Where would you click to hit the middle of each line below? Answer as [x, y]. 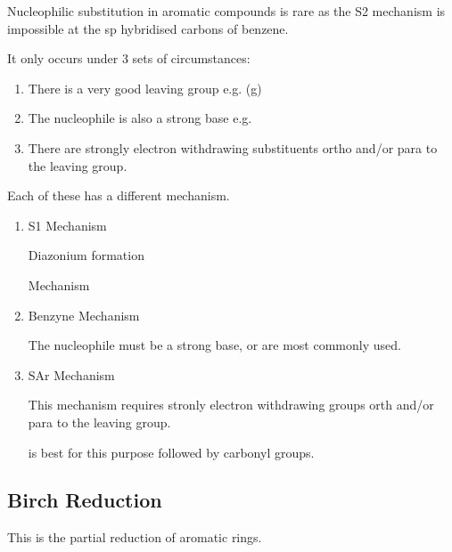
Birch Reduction [85, 500]
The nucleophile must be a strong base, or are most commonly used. [214, 345]
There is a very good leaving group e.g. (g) [145, 88]
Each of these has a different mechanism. [119, 195]
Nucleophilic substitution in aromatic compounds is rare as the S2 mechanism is [226, 11]
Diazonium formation [86, 255]
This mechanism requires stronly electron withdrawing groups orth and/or [231, 405]
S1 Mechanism [67, 225]
